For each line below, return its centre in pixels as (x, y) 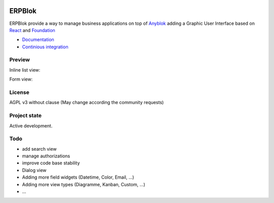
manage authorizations (46, 156)
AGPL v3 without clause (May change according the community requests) (87, 103)
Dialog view (34, 170)
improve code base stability (51, 163)
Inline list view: (25, 70)
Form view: (21, 79)
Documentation (38, 40)
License (20, 92)
